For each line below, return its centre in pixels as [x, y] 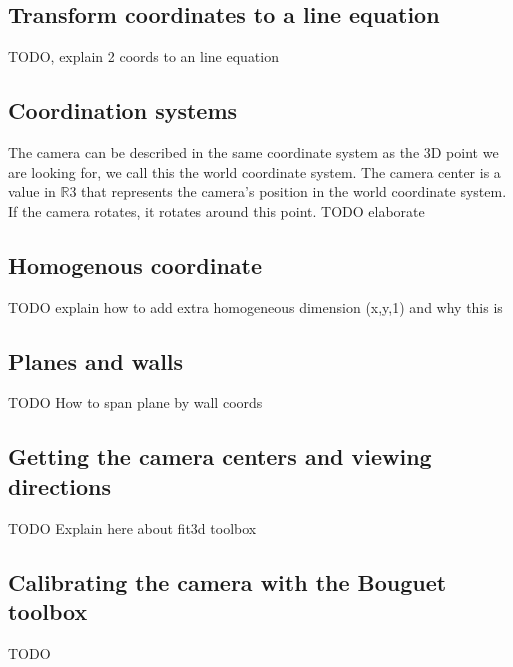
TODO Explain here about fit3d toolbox [132, 527]
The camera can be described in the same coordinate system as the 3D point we [253, 152]
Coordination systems [123, 110]
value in [32, 191]
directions [59, 485]
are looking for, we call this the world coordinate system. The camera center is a [254, 171]
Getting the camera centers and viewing [220, 456]
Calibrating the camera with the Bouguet [227, 581]
